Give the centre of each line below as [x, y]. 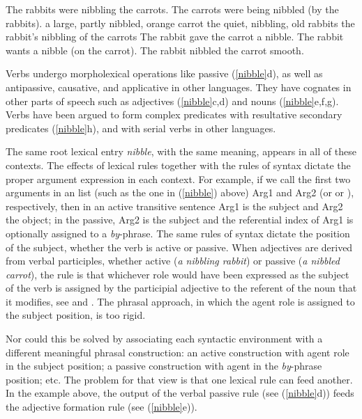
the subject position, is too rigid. [76, 315]
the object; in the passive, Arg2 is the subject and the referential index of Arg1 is [180, 220]
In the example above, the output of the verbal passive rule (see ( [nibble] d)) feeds [180, 393]
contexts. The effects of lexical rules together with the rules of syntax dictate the [178, 165]
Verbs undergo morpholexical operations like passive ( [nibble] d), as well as [164, 73]
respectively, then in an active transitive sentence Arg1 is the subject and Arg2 [174, 206]
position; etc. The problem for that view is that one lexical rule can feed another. [179, 379]
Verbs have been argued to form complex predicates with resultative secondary [174, 114]
